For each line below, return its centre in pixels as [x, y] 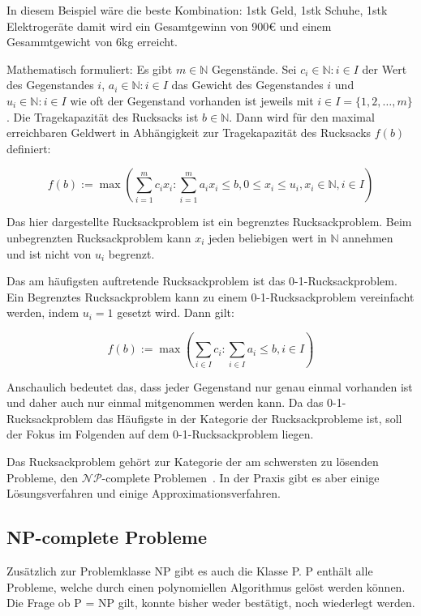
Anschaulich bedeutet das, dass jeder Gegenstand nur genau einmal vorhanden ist [210, 386]
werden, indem [43, 312]
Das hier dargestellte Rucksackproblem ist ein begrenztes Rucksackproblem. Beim [209, 222]
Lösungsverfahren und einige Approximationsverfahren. [144, 493]
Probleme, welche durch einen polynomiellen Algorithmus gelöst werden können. [206, 586]
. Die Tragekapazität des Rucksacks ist [103, 116]
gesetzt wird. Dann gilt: [176, 312]
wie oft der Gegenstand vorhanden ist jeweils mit [192, 100]
